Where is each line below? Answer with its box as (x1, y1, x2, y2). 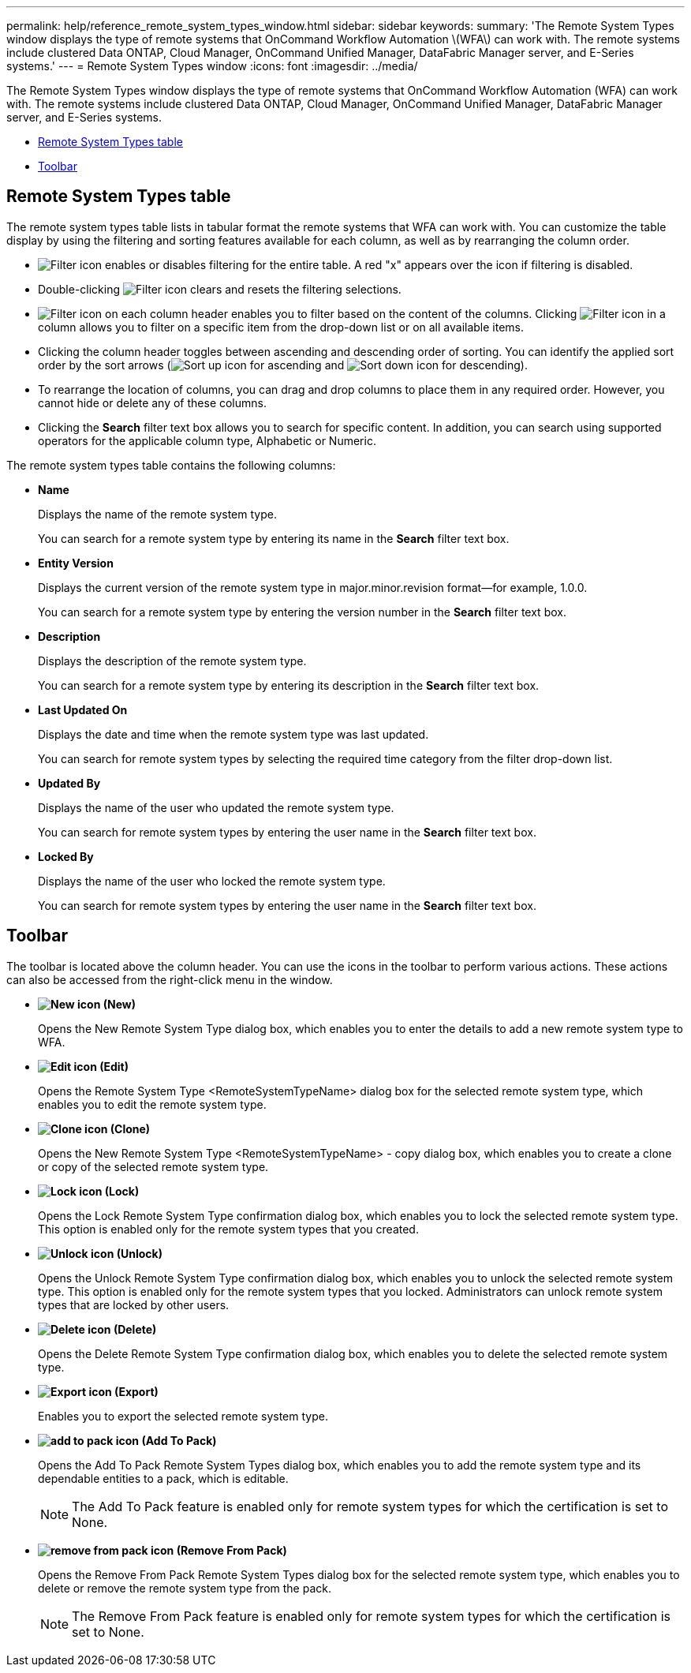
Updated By (38, 776, 101, 790)
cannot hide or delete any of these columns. (38, 395, 267, 410)
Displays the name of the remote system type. (38, 507, 277, 521)
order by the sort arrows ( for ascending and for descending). (38, 357, 528, 372)
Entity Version (38, 556, 114, 570)
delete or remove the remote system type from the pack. (38, 1581, 331, 1595)
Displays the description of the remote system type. (38, 653, 307, 668)
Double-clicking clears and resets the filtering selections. (38, 282, 402, 296)
